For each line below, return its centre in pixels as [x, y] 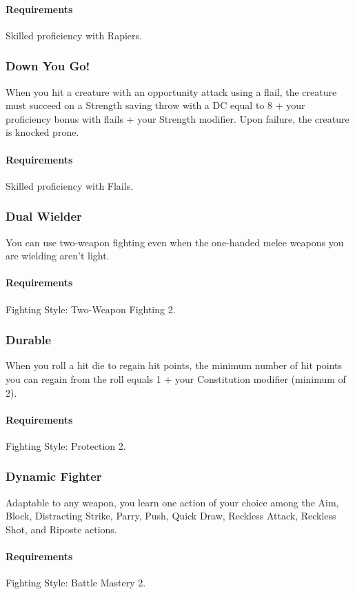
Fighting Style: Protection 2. [66, 445]
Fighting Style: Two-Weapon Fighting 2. [91, 309]
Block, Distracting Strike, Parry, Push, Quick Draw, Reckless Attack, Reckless [171, 516]
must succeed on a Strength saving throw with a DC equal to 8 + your [155, 105]
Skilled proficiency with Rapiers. [74, 35]
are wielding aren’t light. [58, 256]
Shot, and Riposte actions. [61, 529]
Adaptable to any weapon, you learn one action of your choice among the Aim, [172, 502]
